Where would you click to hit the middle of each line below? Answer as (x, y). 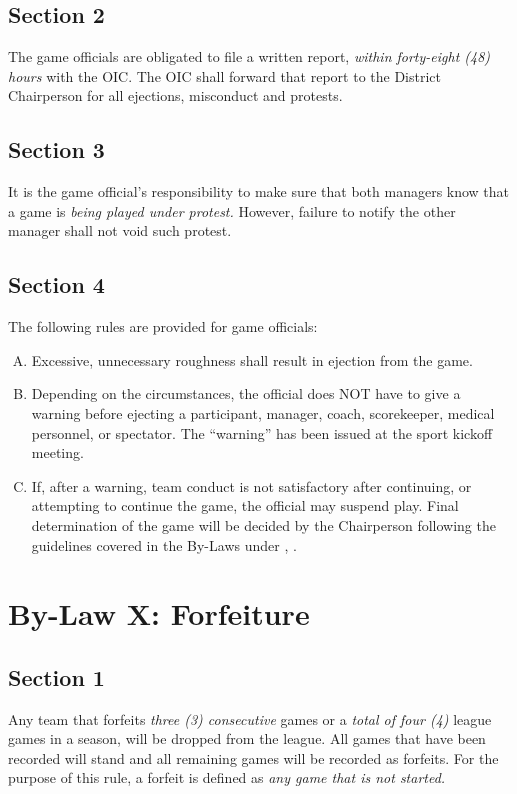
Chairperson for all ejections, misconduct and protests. (175, 95)
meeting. (57, 452)
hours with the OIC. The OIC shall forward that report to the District (225, 75)
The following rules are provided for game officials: (163, 326)
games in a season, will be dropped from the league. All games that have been (247, 738)
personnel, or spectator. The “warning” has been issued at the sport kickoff (262, 432)
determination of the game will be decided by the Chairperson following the (263, 524)
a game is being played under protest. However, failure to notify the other (232, 210)
